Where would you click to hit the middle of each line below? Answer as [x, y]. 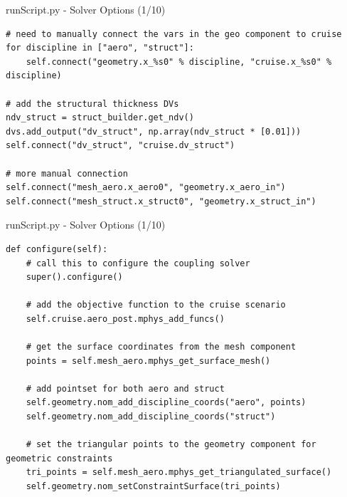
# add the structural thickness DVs [92, 104]
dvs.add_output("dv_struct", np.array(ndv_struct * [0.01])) [154, 131]
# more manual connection [67, 173]
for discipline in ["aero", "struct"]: [100, 48]
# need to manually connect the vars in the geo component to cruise [174, 34]
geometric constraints [59, 458]
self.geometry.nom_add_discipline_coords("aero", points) [166, 403]
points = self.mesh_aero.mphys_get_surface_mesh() [148, 361]
